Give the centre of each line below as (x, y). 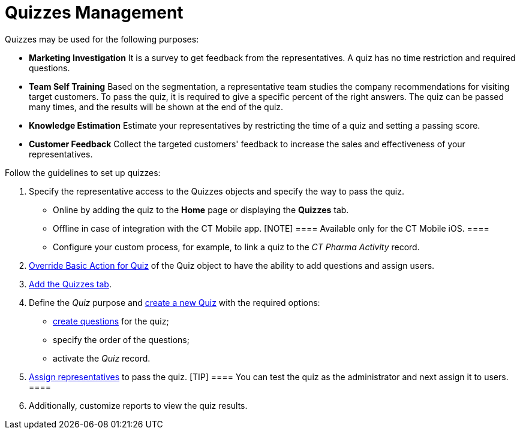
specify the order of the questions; (121, 339)
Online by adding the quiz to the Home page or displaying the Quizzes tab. (201, 210)
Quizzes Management (94, 13)
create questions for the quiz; (111, 321)
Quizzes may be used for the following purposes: (102, 39)
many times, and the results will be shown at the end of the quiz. (156, 107)
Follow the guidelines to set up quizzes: (83, 172)
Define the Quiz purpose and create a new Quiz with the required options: (175, 302)
